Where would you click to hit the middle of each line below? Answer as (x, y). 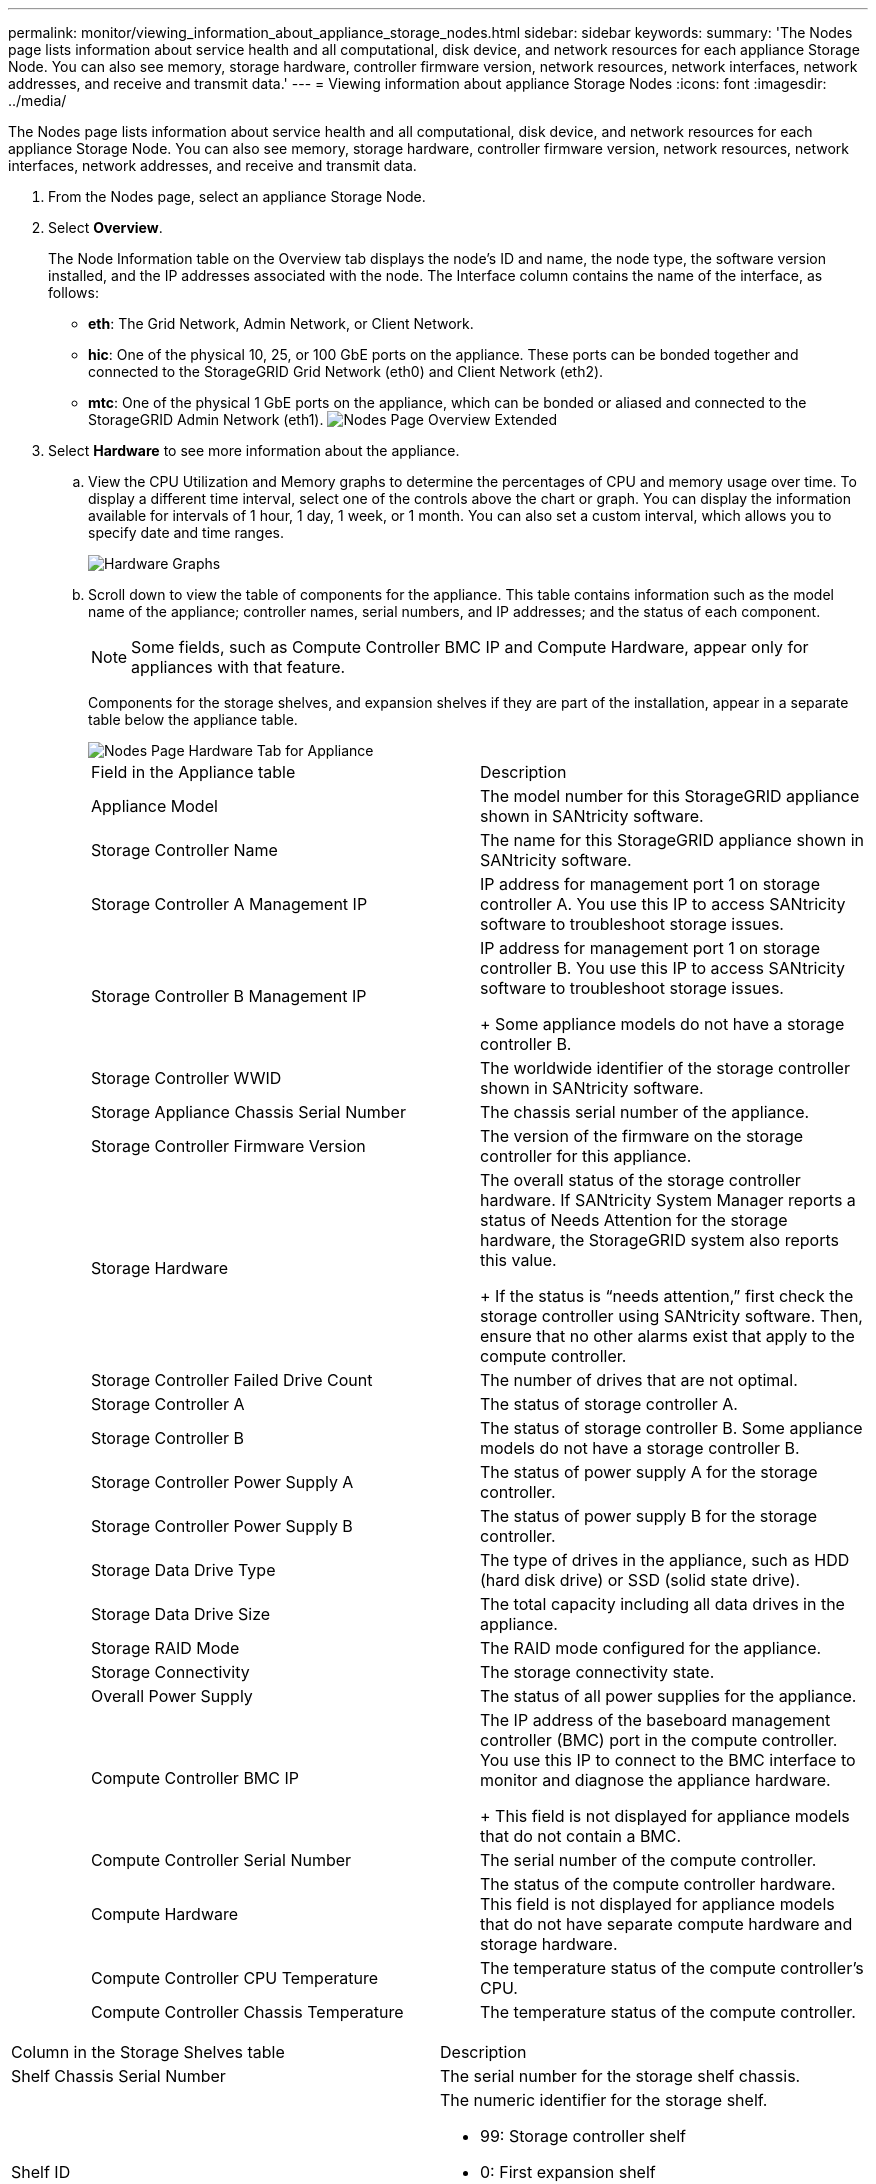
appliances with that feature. (238, 667)
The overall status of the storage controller (640, 1180)
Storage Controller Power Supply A (222, 1482)
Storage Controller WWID (186, 1078)
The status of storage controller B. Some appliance (671, 1428)
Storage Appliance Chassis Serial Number (248, 1112)
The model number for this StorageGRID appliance (670, 796)
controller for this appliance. (586, 1156)
